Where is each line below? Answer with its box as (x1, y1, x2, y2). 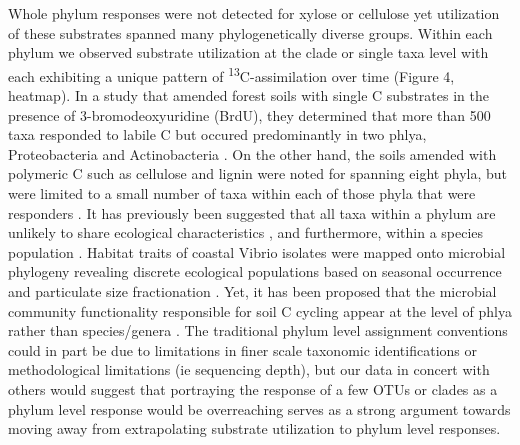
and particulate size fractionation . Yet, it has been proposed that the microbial (8, 280, 497, 301)
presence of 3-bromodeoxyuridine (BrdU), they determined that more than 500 (8, 104, 491, 125)
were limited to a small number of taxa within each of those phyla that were (8, 183, 476, 203)
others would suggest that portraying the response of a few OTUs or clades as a (8, 378, 498, 399)
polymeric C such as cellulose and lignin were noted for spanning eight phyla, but (8, 163, 507, 184)
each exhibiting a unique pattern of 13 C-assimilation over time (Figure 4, (8, 62, 455, 86)
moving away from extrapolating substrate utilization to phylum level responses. (8, 418, 501, 439)
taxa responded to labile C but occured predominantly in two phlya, (8, 124, 427, 145)
